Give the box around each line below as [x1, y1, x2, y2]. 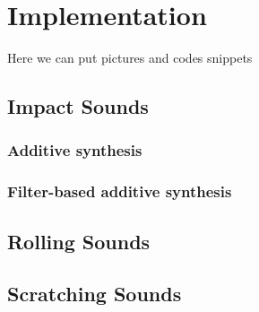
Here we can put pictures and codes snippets [7, 48, 253, 67]
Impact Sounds [7, 92, 149, 120]
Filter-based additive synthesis [7, 180, 232, 203]
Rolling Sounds [7, 227, 151, 255]
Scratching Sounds [7, 280, 182, 308]
